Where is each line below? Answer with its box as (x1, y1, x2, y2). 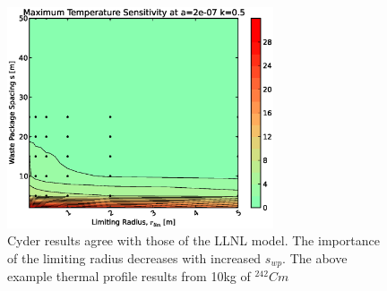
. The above (282, 248, 348, 267)
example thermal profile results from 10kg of (7, 267, 251, 286)
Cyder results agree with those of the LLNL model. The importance (7, 231, 380, 250)
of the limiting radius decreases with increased (7, 248, 262, 267)
